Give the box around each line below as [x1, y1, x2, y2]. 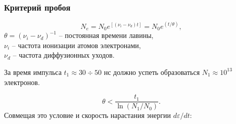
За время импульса [4, 66, 62, 77]
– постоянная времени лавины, [59, 30, 154, 40]
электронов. [4, 76, 40, 87]
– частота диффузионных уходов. [13, 50, 115, 60]
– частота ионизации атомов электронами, [12, 39, 141, 50]
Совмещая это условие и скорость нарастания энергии [4, 110, 171, 120]
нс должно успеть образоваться [104, 66, 200, 77]
